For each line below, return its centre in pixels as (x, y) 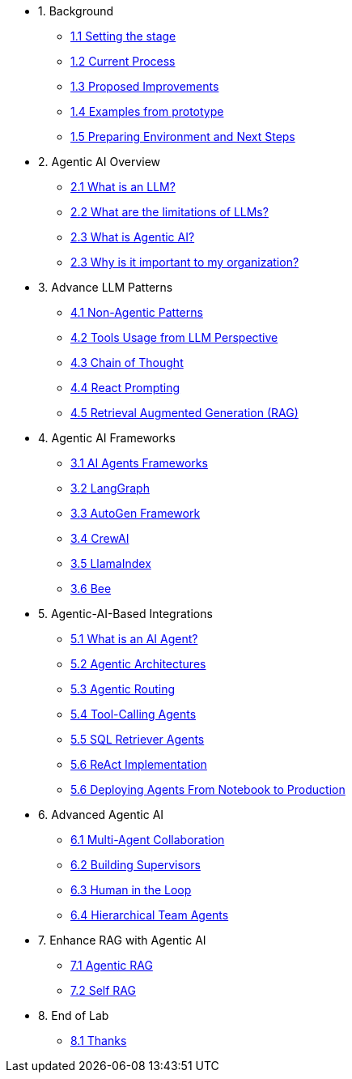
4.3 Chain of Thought (127, 363)
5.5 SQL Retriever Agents (138, 739)
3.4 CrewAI (100, 538)
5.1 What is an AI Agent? (134, 639)
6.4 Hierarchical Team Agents (150, 915)
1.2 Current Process (123, 61)
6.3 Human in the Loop (131, 890)
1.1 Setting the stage (123, 36)
